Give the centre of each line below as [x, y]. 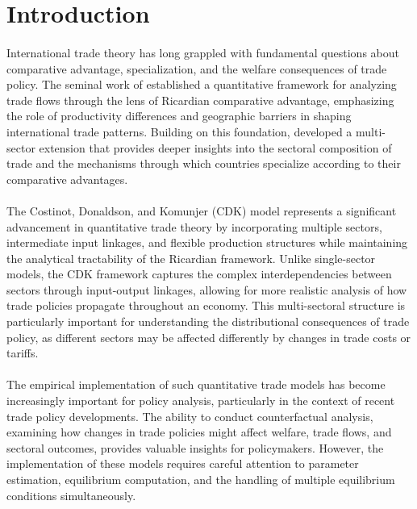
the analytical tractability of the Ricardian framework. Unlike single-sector [191, 258]
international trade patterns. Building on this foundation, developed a [179, 131]
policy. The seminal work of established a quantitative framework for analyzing [202, 84]
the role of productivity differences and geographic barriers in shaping [179, 116]
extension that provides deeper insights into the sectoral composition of [215, 147]
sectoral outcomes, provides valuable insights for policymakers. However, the [195, 447]
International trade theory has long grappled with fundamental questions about [203, 52]
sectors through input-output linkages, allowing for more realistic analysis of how [207, 289]
